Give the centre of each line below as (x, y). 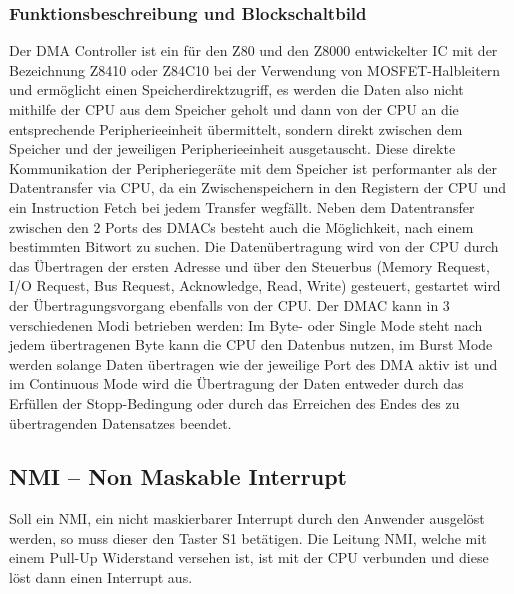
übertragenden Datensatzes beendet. (120, 422)
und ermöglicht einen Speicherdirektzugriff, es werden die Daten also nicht (236, 89)
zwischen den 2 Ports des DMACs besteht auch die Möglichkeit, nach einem (241, 226)
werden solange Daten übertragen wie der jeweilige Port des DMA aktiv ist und (253, 363)
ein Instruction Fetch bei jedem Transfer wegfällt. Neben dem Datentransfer (242, 206)
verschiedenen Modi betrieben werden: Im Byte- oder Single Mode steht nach (246, 324)
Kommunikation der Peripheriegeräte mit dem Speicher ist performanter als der (253, 167)
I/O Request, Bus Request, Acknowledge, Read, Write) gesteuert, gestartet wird (255, 285)
